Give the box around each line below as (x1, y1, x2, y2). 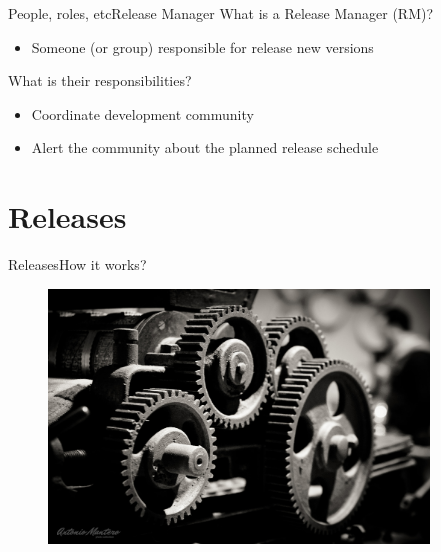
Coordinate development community (31, 103, 254, 124)
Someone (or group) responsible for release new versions (31, 36, 374, 57)
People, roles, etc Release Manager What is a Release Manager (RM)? (8, 3, 434, 23)
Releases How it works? (8, 254, 147, 275)
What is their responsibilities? (8, 70, 192, 91)
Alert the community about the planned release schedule (31, 137, 379, 158)
